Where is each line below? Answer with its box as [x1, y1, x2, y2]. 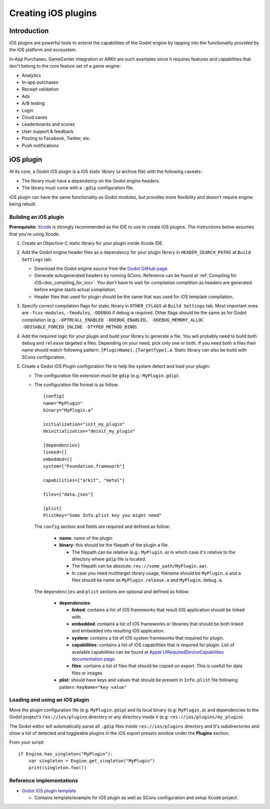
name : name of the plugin [59, 535, 112, 541]
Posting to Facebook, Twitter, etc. [21, 135, 91, 141]
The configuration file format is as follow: [34, 381, 119, 388]
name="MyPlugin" [43, 400, 83, 406]
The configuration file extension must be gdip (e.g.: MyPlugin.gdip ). [34, 372, 180, 378]
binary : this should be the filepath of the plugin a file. [59, 542, 169, 548]
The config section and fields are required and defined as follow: [34, 523, 170, 529]
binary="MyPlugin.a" [43, 407, 93, 413]
